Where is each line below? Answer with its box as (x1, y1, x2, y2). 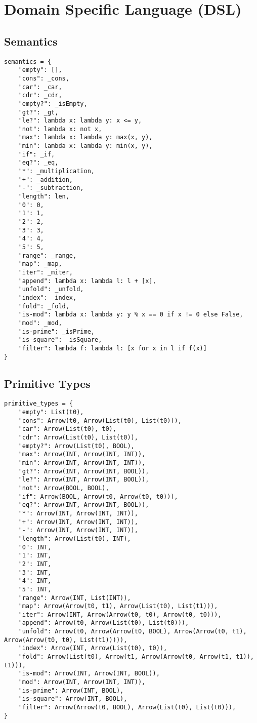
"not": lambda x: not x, (18, 125, 102, 133)
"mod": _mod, (18, 319, 62, 327)
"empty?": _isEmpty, (18, 100, 88, 107)
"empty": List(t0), (18, 409, 84, 416)
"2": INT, (18, 560, 52, 568)
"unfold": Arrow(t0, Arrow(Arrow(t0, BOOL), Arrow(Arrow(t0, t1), (18, 628, 247, 635)
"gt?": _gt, (18, 108, 59, 116)
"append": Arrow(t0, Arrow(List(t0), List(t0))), (18, 619, 189, 627)
